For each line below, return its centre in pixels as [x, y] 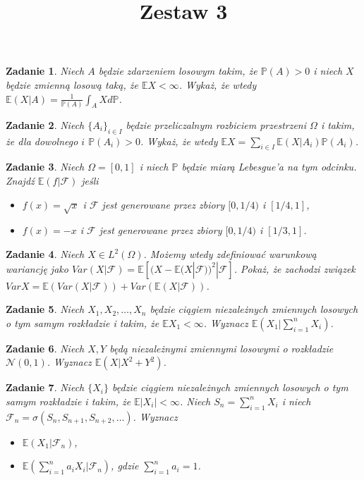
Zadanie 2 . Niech [45, 124]
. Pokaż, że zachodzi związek [295, 268]
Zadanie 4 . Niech [45, 254]
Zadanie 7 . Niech [45, 387]
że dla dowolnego [42, 141]
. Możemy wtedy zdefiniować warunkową [230, 254]
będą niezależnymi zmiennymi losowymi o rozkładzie [222, 348]
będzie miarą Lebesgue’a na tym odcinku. [269, 167]
